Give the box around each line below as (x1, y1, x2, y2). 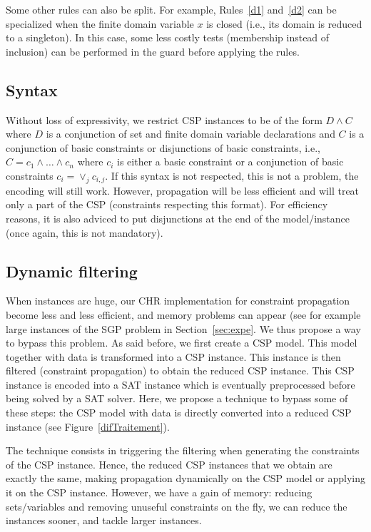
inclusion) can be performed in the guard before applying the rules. (6, 44, 300, 58)
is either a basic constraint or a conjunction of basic (117, 154, 344, 169)
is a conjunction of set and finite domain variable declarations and (46, 126, 335, 141)
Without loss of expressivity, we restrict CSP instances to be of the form (6, 112, 322, 127)
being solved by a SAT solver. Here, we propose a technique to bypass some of (6, 391, 348, 406)
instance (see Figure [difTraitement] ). (6, 419, 170, 434)
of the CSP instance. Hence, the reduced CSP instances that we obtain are (6, 456, 332, 471)
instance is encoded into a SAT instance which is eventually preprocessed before (6, 377, 355, 392)
